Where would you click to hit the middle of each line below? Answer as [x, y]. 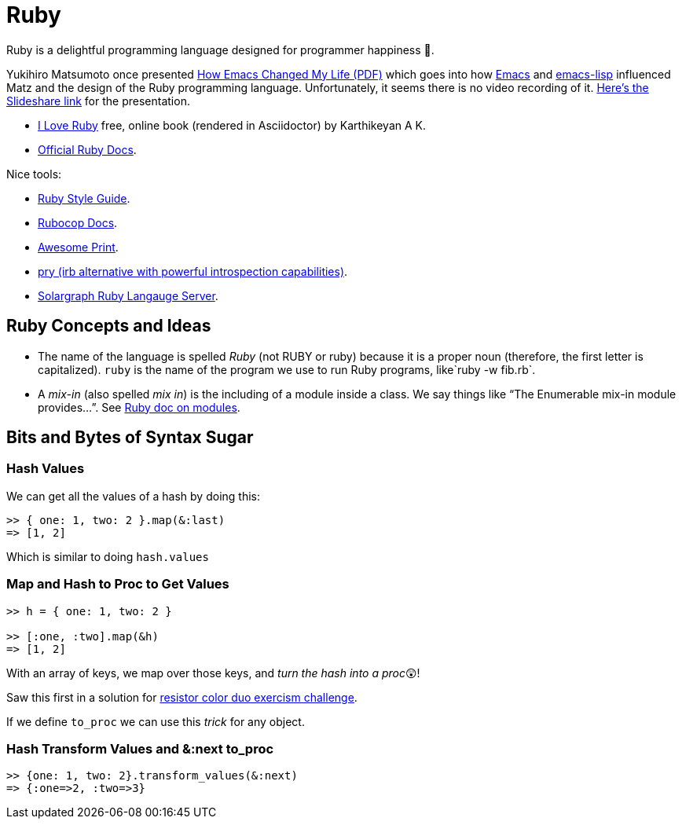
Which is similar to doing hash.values [108, 556]
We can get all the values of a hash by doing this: [133, 496]
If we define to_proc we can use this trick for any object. [156, 721]
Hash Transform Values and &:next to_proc [140, 748]
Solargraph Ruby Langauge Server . [128, 295]
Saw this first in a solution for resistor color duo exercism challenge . [182, 697]
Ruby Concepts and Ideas [109, 326]
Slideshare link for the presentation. [98, 101]
